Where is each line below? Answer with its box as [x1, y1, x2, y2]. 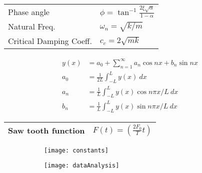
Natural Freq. [8, 20, 55, 32]
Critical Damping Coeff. [8, 35, 92, 47]
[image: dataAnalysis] [44, 162, 119, 169]
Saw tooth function [8, 124, 85, 136]
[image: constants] [44, 146, 108, 154]
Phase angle [8, 5, 49, 17]
